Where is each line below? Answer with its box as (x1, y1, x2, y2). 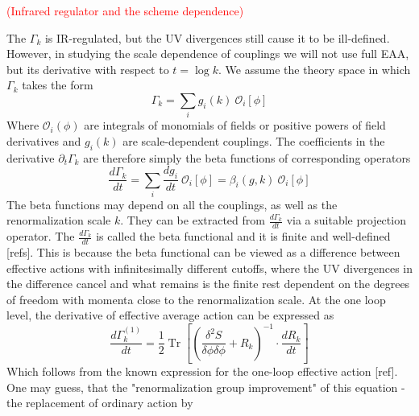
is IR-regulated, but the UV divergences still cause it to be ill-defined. (44, 29, 390, 46)
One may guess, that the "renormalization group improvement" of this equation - (6, 378, 405, 395)
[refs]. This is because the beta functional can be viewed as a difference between (6, 244, 400, 261)
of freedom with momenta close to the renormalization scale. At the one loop (6, 290, 386, 307)
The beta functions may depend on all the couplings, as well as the (6, 196, 338, 212)
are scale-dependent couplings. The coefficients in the (122, 132, 385, 149)
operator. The (6, 228, 75, 245)
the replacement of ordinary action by (6, 394, 193, 411)
